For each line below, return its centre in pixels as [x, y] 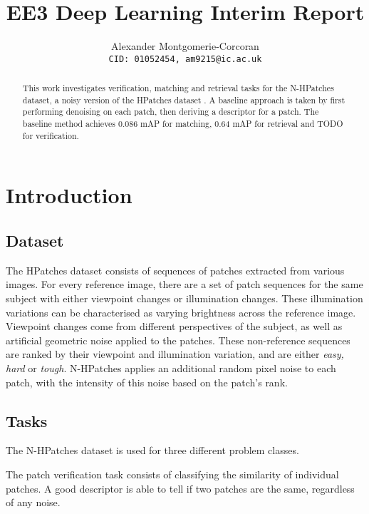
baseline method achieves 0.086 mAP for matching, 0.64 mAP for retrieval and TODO [183, 124]
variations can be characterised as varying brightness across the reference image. [181, 312]
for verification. [51, 135]
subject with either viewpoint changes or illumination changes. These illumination [184, 298]
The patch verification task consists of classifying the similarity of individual [172, 474]
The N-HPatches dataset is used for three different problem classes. [152, 450]
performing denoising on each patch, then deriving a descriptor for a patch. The [171, 112]
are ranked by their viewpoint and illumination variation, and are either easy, [175, 354]
